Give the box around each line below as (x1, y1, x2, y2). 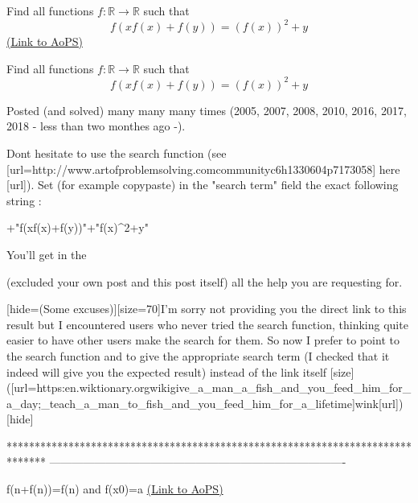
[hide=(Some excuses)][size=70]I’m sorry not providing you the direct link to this (6, 300, 407, 317)
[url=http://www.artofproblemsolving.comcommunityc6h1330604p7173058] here (6, 160, 400, 177)
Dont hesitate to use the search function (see (6, 144, 227, 161)
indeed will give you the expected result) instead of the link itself (6, 363, 327, 380)
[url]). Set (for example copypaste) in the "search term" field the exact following (6, 176, 399, 193)
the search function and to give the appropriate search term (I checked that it (6, 347, 390, 364)
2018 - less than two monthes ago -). (6, 118, 186, 134)
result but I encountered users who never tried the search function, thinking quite (6, 315, 408, 332)
